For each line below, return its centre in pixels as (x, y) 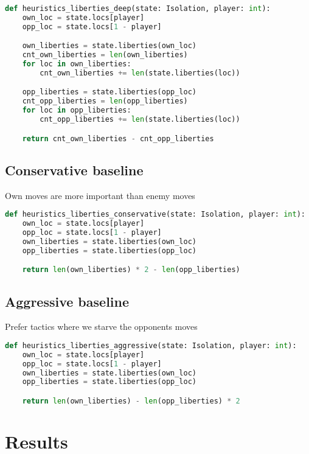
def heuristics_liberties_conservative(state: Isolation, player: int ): (155, 215)
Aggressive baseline (67, 301)
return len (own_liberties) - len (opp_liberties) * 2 (131, 401)
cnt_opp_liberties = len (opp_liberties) (105, 101)
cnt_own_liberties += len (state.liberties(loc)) (140, 73)
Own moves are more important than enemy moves (100, 195)
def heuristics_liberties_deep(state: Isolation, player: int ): (138, 9)
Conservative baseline (74, 169)
